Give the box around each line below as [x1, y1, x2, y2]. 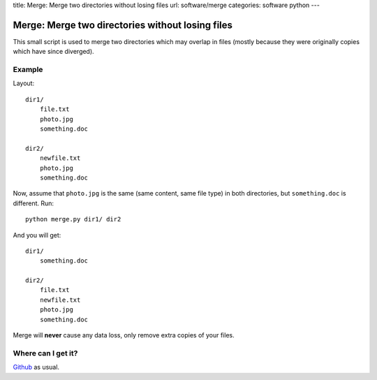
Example [13, 65, 43, 75]
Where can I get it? [13, 348, 78, 358]
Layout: [13, 79, 35, 87]
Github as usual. [13, 363, 59, 372]
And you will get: [13, 231, 61, 239]
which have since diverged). [13, 47, 94, 56]
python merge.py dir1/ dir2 [25, 215, 121, 224]
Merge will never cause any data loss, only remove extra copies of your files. [13, 331, 235, 339]
